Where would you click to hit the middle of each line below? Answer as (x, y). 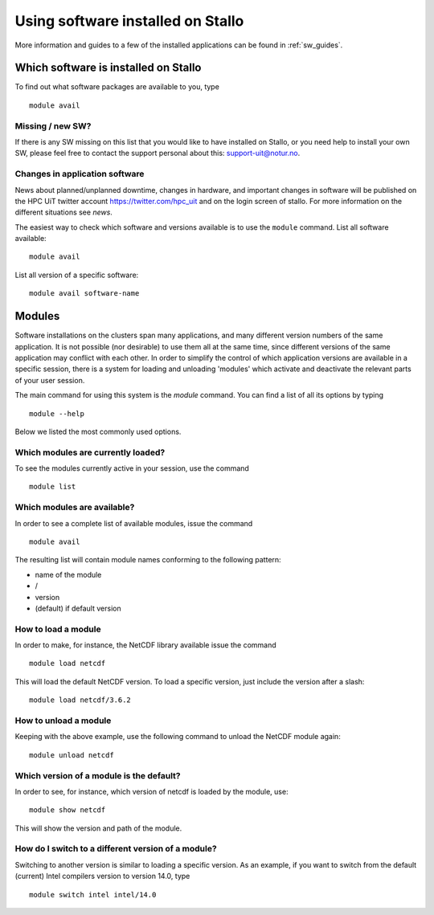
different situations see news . (63, 212)
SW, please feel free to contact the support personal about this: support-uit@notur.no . (158, 153)
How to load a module (58, 629)
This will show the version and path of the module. (98, 828)
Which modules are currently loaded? (90, 452)
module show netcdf (68, 810)
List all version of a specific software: (77, 275)
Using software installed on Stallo (129, 21)
